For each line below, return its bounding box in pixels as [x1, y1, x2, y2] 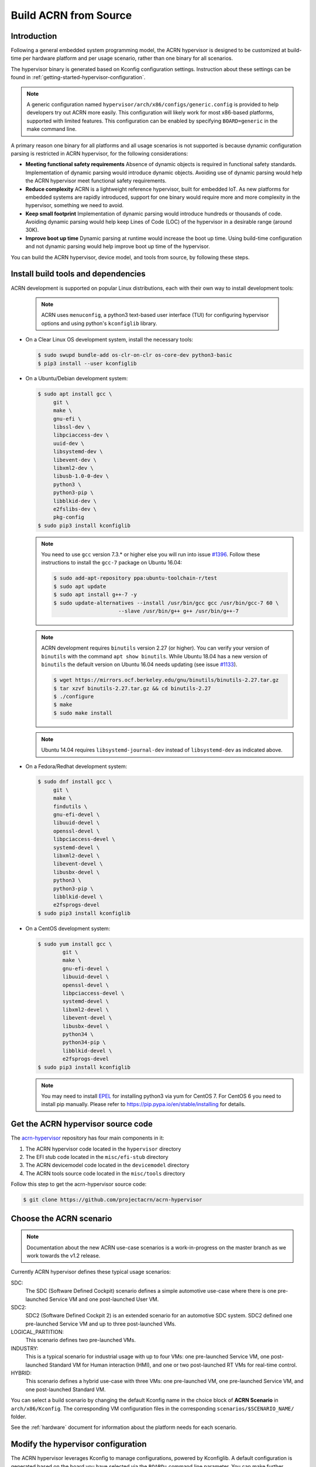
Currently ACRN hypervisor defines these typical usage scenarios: [11, 1268, 171, 1276]
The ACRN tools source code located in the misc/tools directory [25, 1169, 186, 1177]
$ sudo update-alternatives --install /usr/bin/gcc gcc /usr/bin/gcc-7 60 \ [53, 599, 279, 606]
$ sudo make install [53, 709, 112, 716]
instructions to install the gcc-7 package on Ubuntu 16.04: [41, 559, 183, 566]
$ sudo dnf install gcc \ [37, 778, 112, 785]
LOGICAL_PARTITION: [11, 1329, 64, 1336]
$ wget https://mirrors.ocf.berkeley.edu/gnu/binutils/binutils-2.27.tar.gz [53, 677, 279, 684]
